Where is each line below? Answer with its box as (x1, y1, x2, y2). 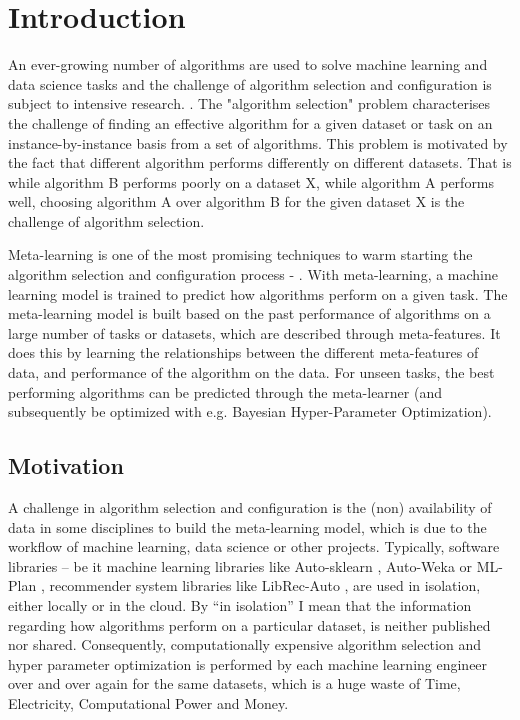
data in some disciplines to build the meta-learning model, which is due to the (8, 516, 487, 537)
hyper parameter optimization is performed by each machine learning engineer (8, 653, 488, 674)
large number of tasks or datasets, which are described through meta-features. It (8, 322, 501, 343)
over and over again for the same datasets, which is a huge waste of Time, (8, 673, 461, 694)
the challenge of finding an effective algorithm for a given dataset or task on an (8, 112, 493, 133)
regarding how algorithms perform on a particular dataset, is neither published (8, 614, 491, 635)
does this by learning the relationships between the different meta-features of (8, 342, 479, 363)
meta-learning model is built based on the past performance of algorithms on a (8, 303, 491, 324)
